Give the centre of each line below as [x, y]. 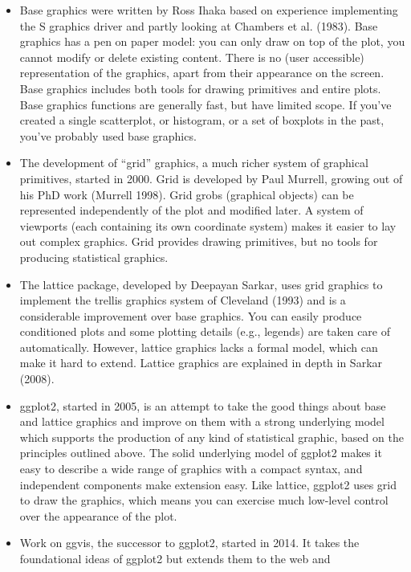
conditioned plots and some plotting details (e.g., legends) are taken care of [205, 331]
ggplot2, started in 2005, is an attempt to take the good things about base [203, 405]
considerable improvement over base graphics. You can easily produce [191, 315]
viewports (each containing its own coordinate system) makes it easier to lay [208, 225]
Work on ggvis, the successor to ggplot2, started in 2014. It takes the [189, 543]
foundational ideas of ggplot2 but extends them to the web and [175, 558]
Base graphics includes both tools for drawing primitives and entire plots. [200, 88]
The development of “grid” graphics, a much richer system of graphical [194, 163]
